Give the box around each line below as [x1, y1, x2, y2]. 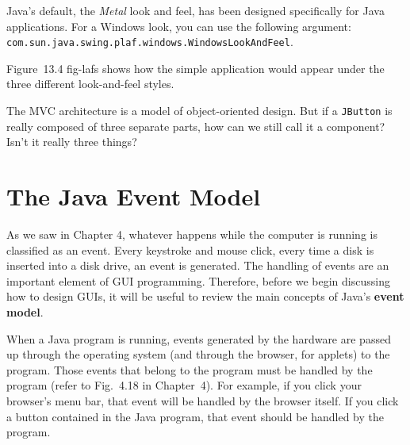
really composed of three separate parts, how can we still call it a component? [6, 117, 385, 134]
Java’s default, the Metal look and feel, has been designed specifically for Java [6, 2, 385, 18]
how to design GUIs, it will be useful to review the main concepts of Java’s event [6, 288, 404, 305]
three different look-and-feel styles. [6, 75, 174, 92]
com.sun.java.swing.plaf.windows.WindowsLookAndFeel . [6, 33, 293, 50]
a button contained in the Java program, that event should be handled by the [6, 408, 384, 424]
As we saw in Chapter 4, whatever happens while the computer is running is [6, 226, 377, 242]
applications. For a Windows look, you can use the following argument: [6, 17, 351, 34]
